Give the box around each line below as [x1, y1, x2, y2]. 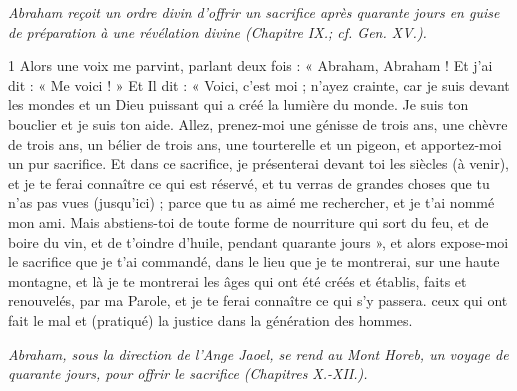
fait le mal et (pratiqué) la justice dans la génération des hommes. [8, 309, 413, 330]
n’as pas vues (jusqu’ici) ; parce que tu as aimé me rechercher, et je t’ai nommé [8, 192, 495, 213]
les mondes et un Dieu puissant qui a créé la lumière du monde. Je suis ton [8, 94, 469, 115]
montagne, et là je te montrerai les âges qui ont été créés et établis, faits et [8, 270, 467, 291]
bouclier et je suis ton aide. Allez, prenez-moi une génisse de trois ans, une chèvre [8, 113, 508, 134]
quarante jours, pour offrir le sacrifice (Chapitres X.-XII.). [8, 363, 368, 384]
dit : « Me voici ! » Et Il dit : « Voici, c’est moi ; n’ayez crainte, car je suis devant [8, 74, 510, 95]
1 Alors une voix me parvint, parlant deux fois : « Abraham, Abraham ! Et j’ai [8, 55, 493, 76]
